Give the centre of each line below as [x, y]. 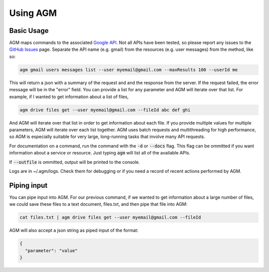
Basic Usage [29, 31]
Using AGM [33, 13]
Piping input [28, 185]
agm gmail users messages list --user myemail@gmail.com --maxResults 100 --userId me [129, 69]
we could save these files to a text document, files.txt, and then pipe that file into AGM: [98, 204]
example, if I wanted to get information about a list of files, [69, 97]
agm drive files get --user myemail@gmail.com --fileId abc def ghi [105, 110]
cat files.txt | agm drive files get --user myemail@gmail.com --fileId [110, 217]
